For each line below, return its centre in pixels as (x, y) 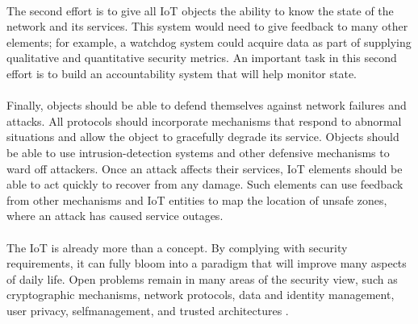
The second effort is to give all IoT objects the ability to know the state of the (200, 10)
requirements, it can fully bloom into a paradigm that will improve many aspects (207, 263)
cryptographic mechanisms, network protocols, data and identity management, (201, 295)
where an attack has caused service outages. (115, 216)
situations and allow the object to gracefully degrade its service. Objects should (203, 137)
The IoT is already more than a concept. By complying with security (177, 247)
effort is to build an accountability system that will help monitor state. (182, 73)
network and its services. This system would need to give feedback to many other (207, 26)
